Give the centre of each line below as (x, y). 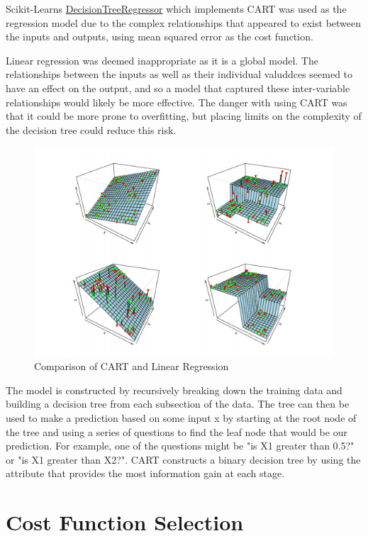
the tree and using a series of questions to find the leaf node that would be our (177, 431)
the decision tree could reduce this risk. (91, 129)
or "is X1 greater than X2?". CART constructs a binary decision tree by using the (183, 459)
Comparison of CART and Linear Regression (132, 366)
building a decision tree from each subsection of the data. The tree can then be (178, 404)
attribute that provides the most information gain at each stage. (145, 473)
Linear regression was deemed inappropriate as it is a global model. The (162, 60)
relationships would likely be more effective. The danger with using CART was (177, 102)
